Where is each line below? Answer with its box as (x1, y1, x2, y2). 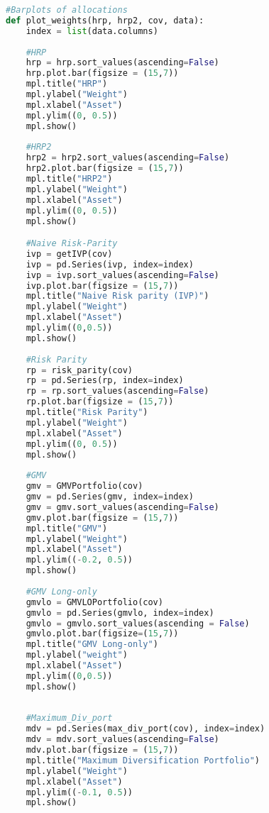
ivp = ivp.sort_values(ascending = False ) (26, 270, 219, 280)
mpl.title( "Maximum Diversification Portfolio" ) (26, 755, 260, 765)
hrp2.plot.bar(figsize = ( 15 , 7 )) (26, 163, 184, 174)
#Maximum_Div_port (26, 713, 113, 724)
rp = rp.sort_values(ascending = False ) (26, 386, 209, 397)
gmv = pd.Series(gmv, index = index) (26, 492, 194, 502)
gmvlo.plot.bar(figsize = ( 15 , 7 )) (26, 629, 179, 639)
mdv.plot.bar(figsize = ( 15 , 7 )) (26, 745, 179, 756)
